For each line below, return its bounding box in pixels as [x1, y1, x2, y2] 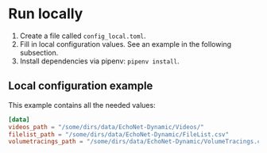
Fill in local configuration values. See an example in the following [19, 39, 232, 48]
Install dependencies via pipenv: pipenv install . [19, 56, 180, 66]
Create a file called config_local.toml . [19, 31, 146, 40]
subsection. [19, 48, 59, 57]
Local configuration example [8, 79, 153, 93]
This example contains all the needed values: [8, 100, 157, 109]
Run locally [8, 5, 83, 23]
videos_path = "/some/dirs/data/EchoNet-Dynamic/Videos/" [8, 123, 204, 131]
